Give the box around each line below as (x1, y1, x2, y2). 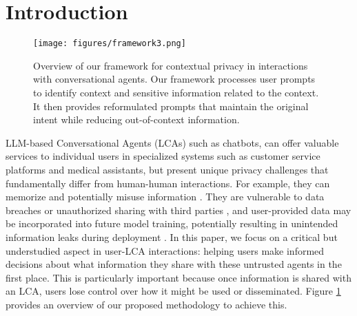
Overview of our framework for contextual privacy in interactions (33, 58, 308, 72)
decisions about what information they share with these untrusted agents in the (6, 257, 342, 271)
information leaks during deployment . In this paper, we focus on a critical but (6, 229, 338, 244)
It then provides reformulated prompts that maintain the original (33, 98, 309, 113)
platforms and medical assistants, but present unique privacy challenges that (6, 162, 329, 176)
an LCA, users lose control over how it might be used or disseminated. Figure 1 (6, 284, 341, 298)
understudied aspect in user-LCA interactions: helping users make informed (6, 243, 325, 257)
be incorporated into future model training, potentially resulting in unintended (6, 216, 338, 231)
